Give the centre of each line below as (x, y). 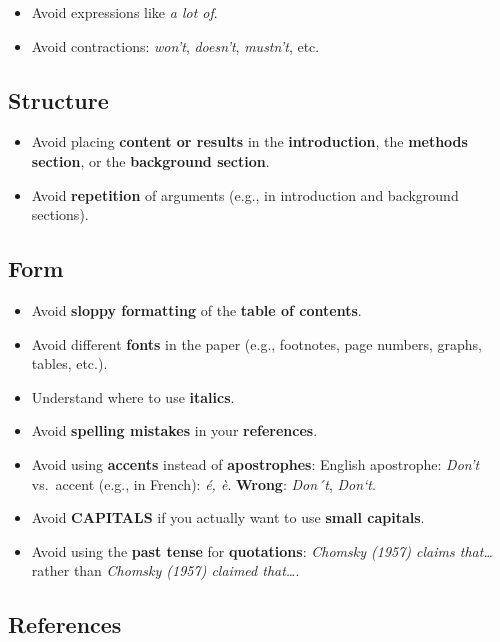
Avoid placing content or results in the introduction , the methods (249, 141)
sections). (60, 214)
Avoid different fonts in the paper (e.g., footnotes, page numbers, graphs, (257, 343)
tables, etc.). (69, 363)
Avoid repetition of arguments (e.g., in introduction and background (245, 194)
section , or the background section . (150, 160)
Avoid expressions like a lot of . (124, 12)
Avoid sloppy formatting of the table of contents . (196, 309)
